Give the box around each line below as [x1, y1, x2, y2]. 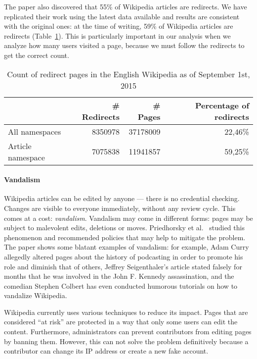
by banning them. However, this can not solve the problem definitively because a [4, 336, 249, 346]
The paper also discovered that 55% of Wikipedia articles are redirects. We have [4, 1, 247, 11]
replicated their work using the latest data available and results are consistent [4, 11, 240, 21]
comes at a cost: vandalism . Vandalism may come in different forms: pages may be [4, 212, 253, 223]
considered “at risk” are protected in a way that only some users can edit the [4, 316, 238, 327]
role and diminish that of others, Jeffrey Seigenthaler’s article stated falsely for [4, 261, 242, 271]
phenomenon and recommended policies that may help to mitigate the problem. [4, 232, 246, 242]
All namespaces [8, 125, 61, 137]
